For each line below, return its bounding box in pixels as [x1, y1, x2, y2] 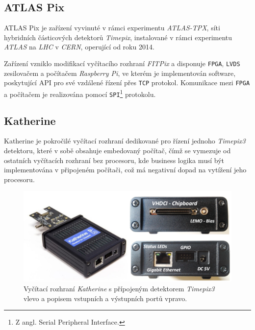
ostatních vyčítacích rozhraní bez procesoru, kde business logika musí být [4, 155, 225, 165]
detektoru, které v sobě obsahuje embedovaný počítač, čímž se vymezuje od [4, 145, 231, 155]
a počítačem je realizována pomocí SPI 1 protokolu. [4, 87, 156, 99]
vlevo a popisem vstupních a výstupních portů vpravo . [24, 293, 187, 303]
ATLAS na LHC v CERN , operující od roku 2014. [4, 42, 154, 52]
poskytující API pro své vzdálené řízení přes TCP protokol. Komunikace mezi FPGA [4, 77, 250, 88]
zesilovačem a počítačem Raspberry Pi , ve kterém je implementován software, [4, 68, 236, 78]
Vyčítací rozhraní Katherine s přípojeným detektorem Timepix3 [24, 283, 215, 294]
